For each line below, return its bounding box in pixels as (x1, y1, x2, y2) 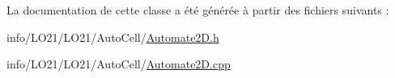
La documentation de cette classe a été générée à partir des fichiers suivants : (6, 2, 389, 18)
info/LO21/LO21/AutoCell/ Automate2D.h (6, 28, 219, 45)
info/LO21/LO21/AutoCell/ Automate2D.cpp (6, 55, 231, 72)
